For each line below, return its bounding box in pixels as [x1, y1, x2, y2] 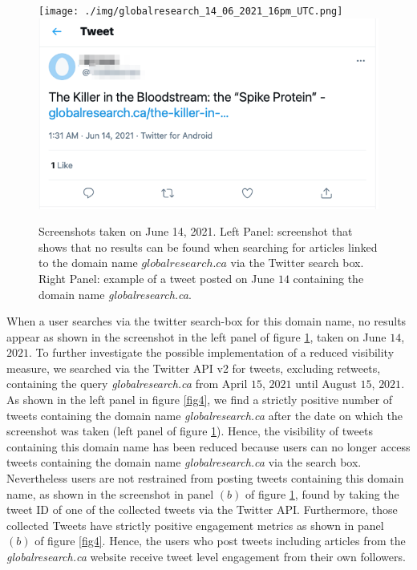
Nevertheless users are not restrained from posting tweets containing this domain [6, 470, 404, 487]
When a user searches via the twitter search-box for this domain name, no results [6, 313, 407, 329]
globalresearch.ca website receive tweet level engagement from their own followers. [6, 548, 406, 564]
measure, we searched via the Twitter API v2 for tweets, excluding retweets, [6, 359, 381, 376]
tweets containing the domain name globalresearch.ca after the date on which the [6, 406, 403, 423]
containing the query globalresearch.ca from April [6, 375, 248, 392]
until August [295, 375, 357, 392]
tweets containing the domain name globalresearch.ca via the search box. [6, 454, 362, 471]
